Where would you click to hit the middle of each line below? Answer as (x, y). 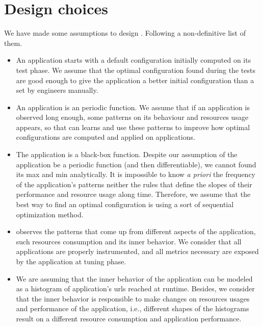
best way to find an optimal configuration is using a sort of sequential (125, 204)
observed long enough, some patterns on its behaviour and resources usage (132, 117)
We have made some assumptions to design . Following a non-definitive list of (125, 33)
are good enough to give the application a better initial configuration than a (135, 80)
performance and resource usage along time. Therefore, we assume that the (133, 194)
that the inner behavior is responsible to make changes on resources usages (133, 298)
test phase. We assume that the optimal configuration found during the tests (136, 70)
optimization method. (50, 214)
